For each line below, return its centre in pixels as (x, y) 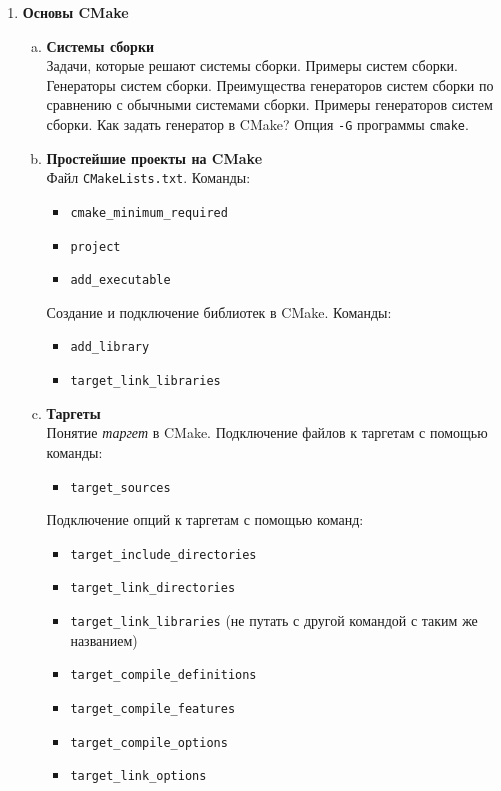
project (95, 246)
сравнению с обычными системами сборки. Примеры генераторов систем (269, 104)
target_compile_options (149, 742)
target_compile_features (153, 709)
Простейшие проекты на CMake (154, 157)
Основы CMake (75, 12)
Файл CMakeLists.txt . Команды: (148, 177)
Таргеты (73, 412)
